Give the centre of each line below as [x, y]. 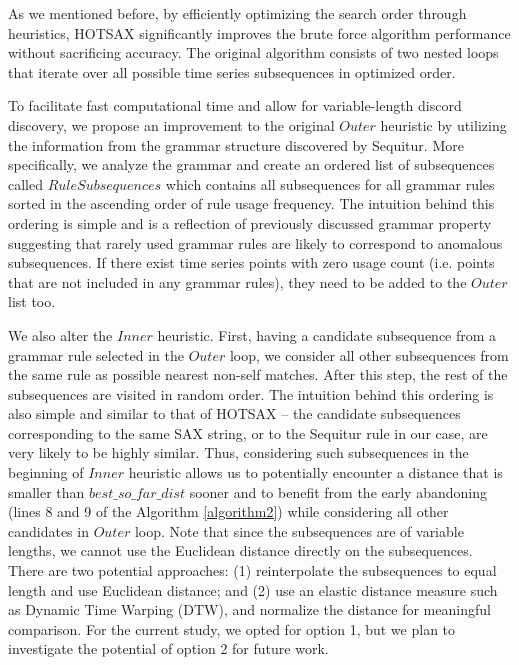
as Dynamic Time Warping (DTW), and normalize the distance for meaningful [249, 609]
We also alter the [60, 334]
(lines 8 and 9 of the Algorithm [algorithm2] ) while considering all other [228, 511]
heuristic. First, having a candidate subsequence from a [327, 334]
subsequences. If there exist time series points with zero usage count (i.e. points [251, 262]
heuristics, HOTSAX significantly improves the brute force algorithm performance [259, 32]
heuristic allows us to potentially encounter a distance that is [315, 472]
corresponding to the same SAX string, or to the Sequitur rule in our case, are [248, 432]
